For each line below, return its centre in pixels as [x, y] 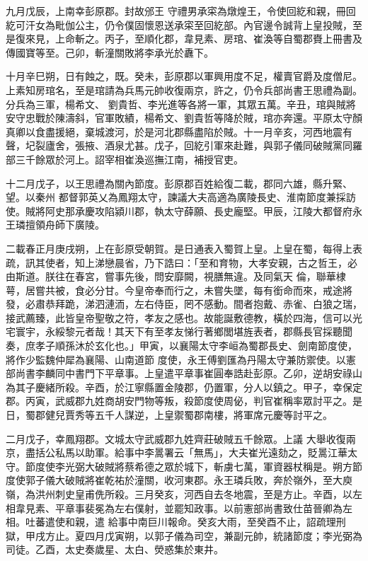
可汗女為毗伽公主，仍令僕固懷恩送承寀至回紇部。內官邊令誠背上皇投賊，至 [189, 24]
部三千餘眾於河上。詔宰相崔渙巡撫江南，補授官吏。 [125, 159]
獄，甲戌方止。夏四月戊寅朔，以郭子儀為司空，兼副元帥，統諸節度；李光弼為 [184, 535]
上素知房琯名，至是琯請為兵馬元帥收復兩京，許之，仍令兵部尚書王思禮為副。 [184, 89]
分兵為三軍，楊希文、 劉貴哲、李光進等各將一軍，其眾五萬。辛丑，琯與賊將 [181, 104]
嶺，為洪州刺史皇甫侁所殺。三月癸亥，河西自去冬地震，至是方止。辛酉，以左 [184, 494]
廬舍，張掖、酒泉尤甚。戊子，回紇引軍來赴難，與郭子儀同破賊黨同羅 [203, 145]
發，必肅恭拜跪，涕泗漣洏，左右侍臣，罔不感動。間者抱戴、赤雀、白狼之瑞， [184, 304]
